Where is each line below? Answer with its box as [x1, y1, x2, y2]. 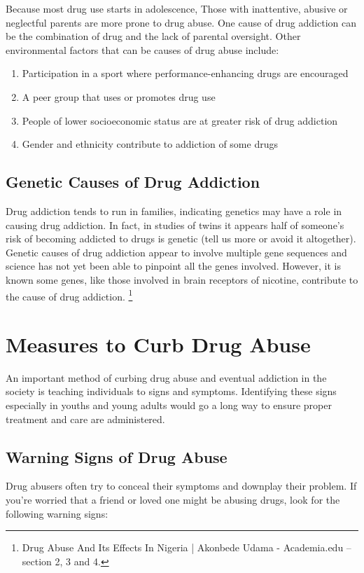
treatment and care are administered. [6, 411, 165, 426]
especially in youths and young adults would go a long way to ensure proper [6, 398, 332, 413]
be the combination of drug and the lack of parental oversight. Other [6, 29, 301, 43]
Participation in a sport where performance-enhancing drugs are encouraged [22, 66, 349, 81]
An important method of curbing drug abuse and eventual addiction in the [6, 370, 327, 385]
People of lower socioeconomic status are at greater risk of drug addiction [22, 113, 338, 127]
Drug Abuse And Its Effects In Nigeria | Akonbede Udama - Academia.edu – [22, 540, 351, 555]
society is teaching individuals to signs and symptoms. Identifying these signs [6, 384, 337, 399]
